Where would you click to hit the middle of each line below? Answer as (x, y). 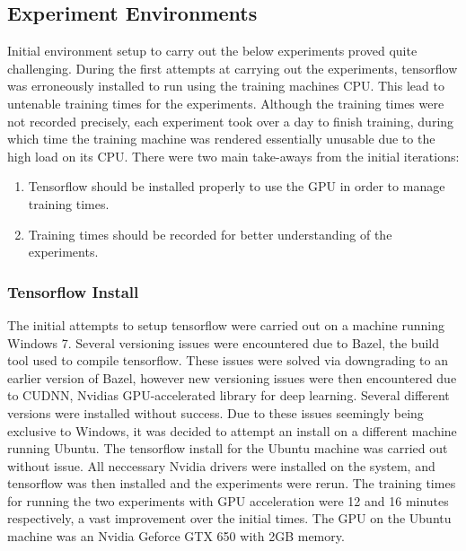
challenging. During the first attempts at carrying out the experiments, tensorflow (233, 68)
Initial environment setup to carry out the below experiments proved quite (212, 51)
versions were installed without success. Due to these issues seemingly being (215, 412)
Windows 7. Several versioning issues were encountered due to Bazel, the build (223, 342)
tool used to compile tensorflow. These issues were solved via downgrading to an (228, 360)
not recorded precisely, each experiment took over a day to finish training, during (231, 121)
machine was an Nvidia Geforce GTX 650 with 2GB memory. (176, 536)
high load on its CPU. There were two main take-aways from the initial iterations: (233, 156)
